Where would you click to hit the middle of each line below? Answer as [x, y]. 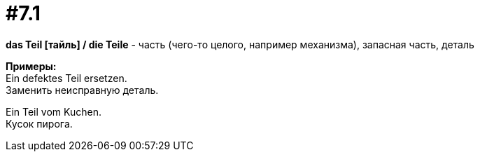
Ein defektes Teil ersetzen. [66, 78]
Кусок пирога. [39, 123]
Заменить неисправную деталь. [82, 90]
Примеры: [31, 66]
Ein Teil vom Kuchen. [54, 111]
